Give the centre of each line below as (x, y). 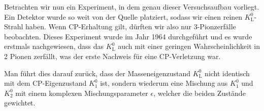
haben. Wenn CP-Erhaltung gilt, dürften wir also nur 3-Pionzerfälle (131, 26)
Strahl (14, 26)
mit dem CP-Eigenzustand (45, 83)
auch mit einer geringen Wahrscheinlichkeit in (189, 46)
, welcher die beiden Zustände (200, 93)
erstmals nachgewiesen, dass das (54, 46)
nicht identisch (227, 73)
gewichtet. (20, 103)
